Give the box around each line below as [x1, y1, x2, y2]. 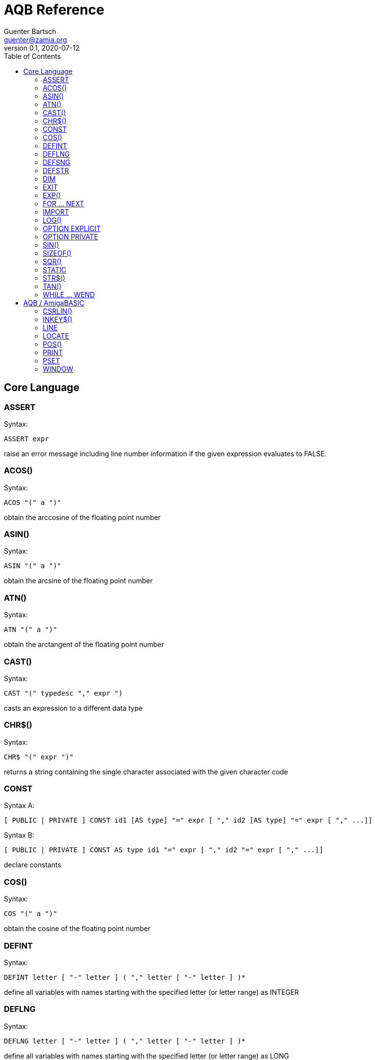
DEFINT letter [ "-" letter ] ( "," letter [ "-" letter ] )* [4, 973, 246, 981]
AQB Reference [4, 1, 104, 18]
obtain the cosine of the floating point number [4, 924, 151, 933]
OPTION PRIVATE [43, 232, 98, 241]
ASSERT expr [4, 434, 49, 443]
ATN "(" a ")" [4, 626, 57, 634]
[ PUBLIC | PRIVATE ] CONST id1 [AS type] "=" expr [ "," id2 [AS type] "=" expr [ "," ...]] [4, 816, 373, 825]
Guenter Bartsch [4, 27, 56, 36]
